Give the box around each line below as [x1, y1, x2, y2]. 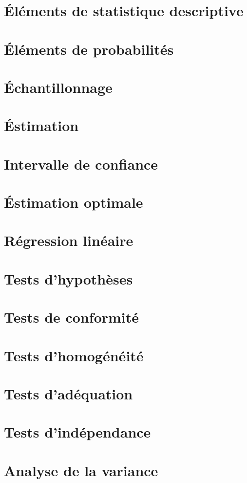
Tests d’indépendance [4, 422, 151, 442]
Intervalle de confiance [4, 154, 158, 174]
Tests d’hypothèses [4, 268, 133, 288]
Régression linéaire [4, 230, 133, 250]
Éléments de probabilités [4, 39, 174, 59]
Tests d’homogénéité [4, 345, 144, 365]
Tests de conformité [4, 307, 139, 327]
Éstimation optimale [4, 192, 143, 212]
